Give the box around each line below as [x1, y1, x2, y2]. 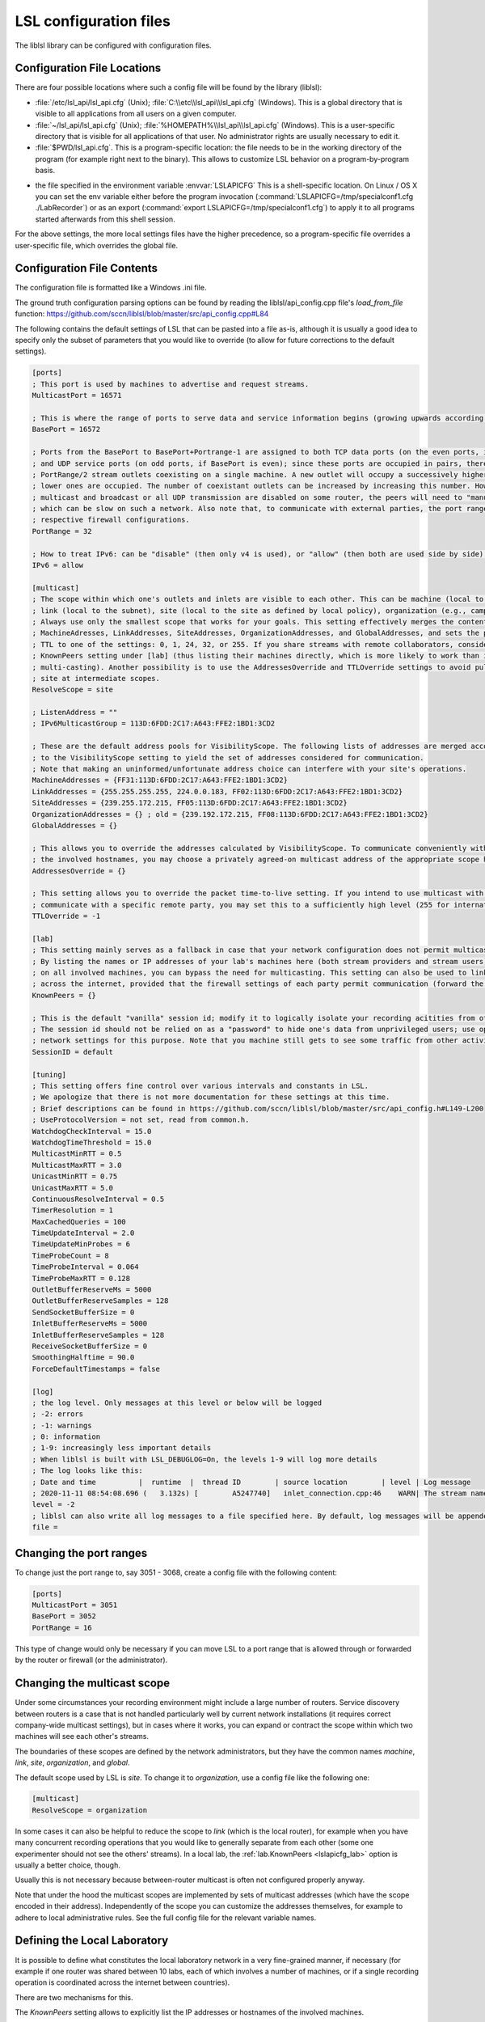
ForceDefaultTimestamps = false [32, 1364, 161, 1373]
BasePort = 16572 [32, 425, 101, 434]
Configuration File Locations [15, 61, 162, 75]
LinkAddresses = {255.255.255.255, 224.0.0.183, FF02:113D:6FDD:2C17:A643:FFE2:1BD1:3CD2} [32, 787, 403, 796]
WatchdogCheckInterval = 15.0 [32, 1127, 152, 1136]
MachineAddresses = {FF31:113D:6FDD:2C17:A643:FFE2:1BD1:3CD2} [32, 776, 289, 785]
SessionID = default [32, 1047, 113, 1056]
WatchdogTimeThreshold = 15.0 [32, 1137, 152, 1147]
